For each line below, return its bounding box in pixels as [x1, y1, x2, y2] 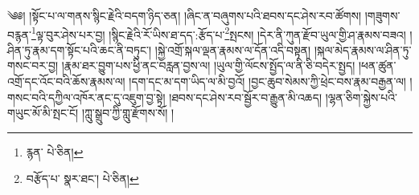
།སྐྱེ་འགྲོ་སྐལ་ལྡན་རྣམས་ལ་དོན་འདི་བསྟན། [154, 41, 311, 58]
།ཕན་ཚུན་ [358, 57, 396, 74]
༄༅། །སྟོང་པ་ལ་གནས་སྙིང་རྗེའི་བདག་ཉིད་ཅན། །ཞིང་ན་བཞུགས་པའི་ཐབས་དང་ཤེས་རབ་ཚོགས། [7, 7, 362, 23]
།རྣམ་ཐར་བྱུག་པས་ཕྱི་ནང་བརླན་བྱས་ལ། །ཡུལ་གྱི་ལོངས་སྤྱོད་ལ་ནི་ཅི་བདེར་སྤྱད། [61, 57, 355, 74]
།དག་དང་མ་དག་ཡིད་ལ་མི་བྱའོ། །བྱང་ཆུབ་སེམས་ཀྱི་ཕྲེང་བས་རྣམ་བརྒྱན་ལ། [129, 73, 406, 90]
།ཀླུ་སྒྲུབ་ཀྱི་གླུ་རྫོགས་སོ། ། [81, 104, 175, 121]
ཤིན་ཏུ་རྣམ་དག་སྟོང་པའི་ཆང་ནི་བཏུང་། [7, 41, 152, 58]
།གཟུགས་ [364, 7, 401, 23]
